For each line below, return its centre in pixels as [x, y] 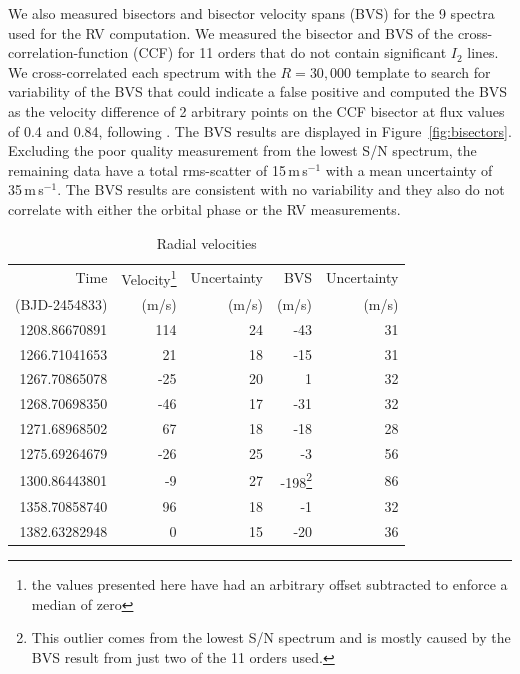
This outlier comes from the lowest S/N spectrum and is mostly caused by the [271, 637]
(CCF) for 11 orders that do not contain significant [289, 52]
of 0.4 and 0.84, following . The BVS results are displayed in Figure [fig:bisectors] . [260, 130]
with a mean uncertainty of [409, 169]
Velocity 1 [149, 278]
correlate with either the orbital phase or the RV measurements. [204, 208]
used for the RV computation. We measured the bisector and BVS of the [231, 32]
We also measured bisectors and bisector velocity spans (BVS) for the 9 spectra [251, 13]
